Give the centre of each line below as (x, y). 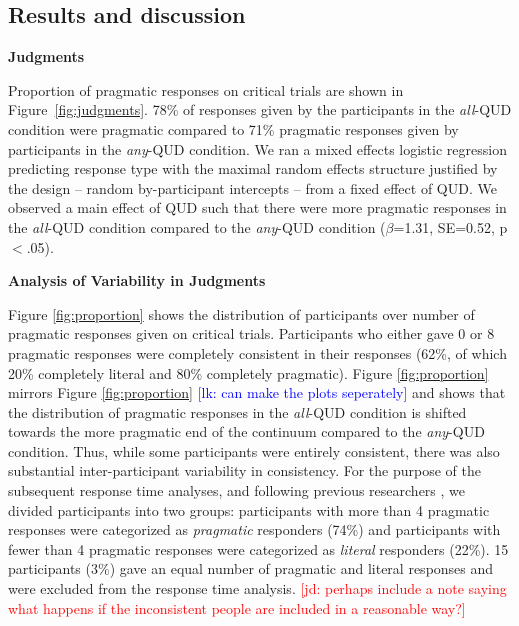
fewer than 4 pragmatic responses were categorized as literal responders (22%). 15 (258, 548)
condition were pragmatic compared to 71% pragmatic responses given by (233, 128)
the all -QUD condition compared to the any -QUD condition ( (197, 226)
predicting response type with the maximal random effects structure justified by (253, 168)
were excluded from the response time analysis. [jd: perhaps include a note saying (257, 588)
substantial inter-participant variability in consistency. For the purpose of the (244, 470)
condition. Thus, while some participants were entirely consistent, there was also (254, 450)
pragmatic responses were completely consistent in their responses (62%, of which (257, 352)
